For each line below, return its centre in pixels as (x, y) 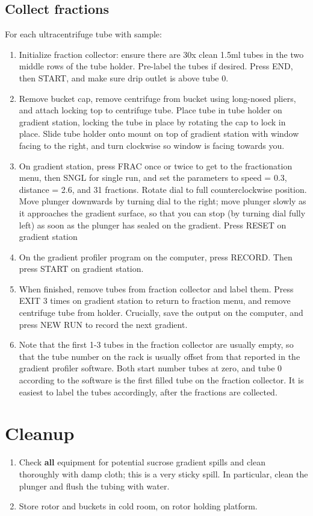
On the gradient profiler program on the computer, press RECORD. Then (156, 256)
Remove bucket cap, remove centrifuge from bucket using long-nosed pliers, (157, 98)
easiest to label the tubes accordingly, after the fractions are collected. (148, 392)
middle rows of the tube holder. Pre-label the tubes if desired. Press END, (156, 66)
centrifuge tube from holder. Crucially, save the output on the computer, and (161, 313)
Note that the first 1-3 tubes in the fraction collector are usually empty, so (156, 345)
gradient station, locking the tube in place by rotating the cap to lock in (152, 121)
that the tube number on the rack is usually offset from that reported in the (160, 356)
